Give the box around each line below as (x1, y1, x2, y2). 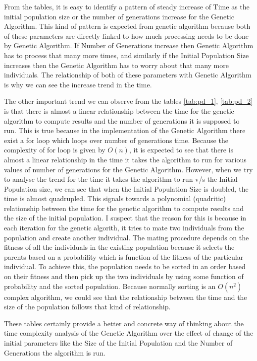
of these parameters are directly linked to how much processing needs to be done (4, 30, 249, 41)
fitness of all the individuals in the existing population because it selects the (4, 242, 235, 252)
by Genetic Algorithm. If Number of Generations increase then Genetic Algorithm (4, 40, 254, 51)
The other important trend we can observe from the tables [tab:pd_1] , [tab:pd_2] (4, 96, 253, 106)
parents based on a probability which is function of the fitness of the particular (4, 251, 244, 262)
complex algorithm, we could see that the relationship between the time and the (4, 291, 247, 302)
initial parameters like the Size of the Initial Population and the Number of (4, 338, 233, 348)
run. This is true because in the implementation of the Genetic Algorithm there (4, 125, 246, 136)
